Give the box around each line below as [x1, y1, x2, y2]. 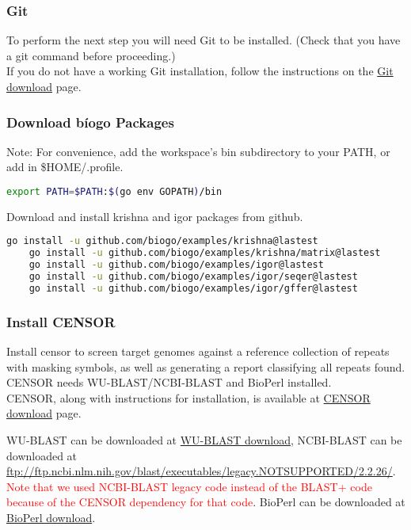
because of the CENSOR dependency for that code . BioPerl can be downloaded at [6, 494, 405, 510]
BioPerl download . [6, 509, 96, 525]
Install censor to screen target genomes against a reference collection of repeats [6, 343, 390, 360]
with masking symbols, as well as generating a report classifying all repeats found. [6, 358, 405, 375]
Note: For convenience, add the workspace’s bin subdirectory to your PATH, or [6, 143, 390, 159]
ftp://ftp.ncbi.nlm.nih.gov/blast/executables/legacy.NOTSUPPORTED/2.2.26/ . [6, 463, 396, 479]
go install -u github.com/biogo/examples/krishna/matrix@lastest [29, 247, 381, 259]
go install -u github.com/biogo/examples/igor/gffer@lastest [29, 282, 358, 294]
